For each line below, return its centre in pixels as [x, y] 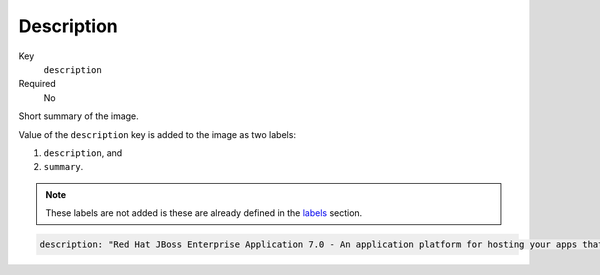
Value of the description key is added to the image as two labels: [157, 134]
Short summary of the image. [78, 116]
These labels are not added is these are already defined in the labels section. [204, 213]
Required [37, 84]
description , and [83, 152]
